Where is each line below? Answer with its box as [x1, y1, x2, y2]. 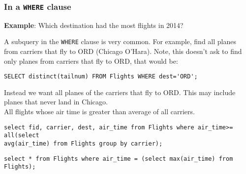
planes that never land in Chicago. [4, 97, 108, 107]
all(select [4, 132, 39, 139]
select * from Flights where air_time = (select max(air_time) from [4, 155, 233, 162]
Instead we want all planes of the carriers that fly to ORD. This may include [4, 87, 236, 97]
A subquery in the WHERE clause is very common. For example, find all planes [4, 36, 236, 47]
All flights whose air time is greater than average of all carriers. [4, 106, 195, 117]
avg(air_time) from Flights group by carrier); [4, 140, 163, 147]
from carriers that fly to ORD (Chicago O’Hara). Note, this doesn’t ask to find [4, 46, 242, 56]
